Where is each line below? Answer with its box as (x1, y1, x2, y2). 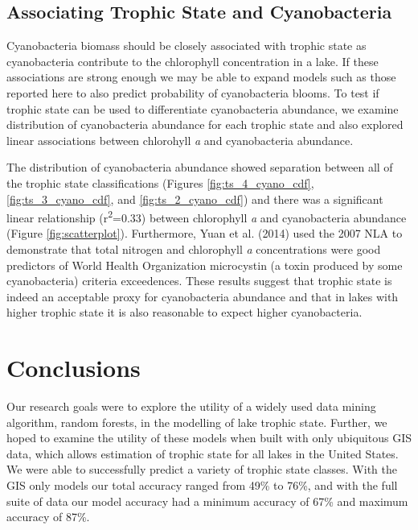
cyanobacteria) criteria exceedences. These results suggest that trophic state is (6, 272, 392, 289)
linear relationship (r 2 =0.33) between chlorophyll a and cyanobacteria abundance (6, 207, 407, 226)
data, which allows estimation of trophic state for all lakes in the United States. (6, 445, 399, 462)
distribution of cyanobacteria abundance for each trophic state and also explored (6, 116, 404, 133)
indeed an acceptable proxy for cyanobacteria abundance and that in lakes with (6, 288, 399, 304)
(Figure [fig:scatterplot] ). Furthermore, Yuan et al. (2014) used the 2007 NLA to (6, 225, 403, 242)
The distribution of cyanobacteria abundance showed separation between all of (6, 159, 393, 176)
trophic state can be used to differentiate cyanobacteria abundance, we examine (6, 100, 399, 117)
